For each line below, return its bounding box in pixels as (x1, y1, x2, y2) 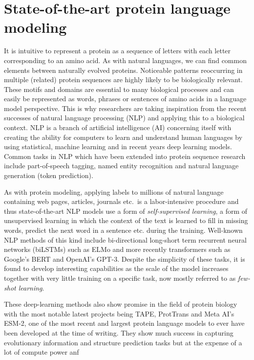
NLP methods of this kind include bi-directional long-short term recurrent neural (4, 234, 247, 245)
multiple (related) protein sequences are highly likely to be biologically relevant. (4, 74, 243, 85)
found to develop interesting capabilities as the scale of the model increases (4, 263, 229, 273)
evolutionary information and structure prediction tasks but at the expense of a (4, 337, 242, 347)
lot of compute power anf (4, 347, 79, 357)
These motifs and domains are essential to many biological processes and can (4, 84, 234, 94)
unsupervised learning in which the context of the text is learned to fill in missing (4, 215, 248, 225)
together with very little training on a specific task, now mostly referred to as (4, 272, 236, 283)
